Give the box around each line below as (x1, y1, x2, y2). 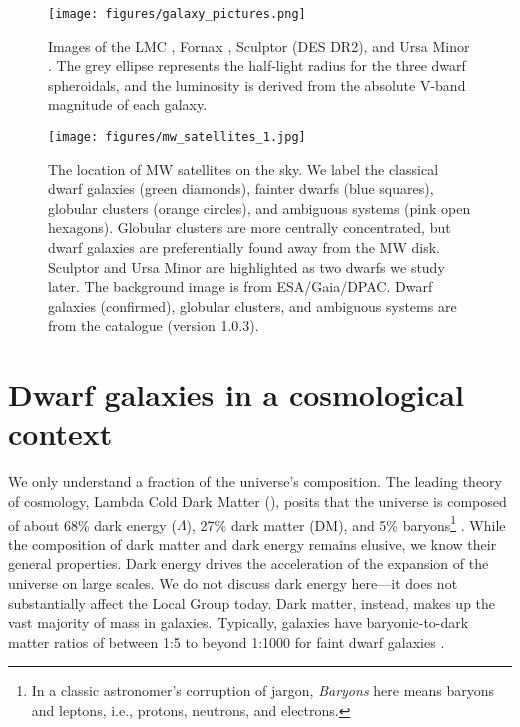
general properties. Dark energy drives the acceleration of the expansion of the (8, 553, 489, 574)
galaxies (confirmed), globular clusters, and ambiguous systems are (48, 295, 457, 316)
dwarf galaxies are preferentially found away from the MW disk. (48, 237, 440, 258)
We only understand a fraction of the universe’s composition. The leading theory (8, 471, 503, 492)
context (8, 413, 113, 454)
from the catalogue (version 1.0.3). (48, 315, 259, 336)
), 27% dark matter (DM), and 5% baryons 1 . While (186, 511, 506, 535)
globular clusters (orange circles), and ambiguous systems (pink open (48, 197, 471, 218)
